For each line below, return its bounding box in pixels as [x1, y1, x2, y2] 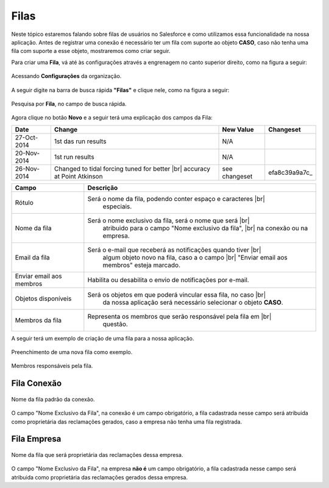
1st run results [54, 152, 94, 161]
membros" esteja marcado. [102, 261, 181, 269]
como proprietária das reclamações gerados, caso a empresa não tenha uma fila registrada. [11, 418, 242, 425]
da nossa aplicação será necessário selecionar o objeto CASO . [102, 298, 283, 306]
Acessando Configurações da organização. [11, 72, 122, 80]
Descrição [87, 183, 118, 192]
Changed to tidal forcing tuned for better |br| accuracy [54, 164, 211, 173]
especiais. [102, 202, 132, 210]
